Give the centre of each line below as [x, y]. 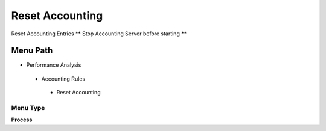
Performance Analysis [54, 65]
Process [22, 120]
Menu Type [28, 108]
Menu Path [32, 51]
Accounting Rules [63, 79]
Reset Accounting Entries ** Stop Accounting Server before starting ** [99, 34]
